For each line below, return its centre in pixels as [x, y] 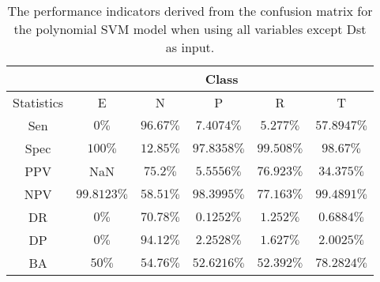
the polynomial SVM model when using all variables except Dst [190, 29]
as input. [190, 47]
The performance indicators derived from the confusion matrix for [190, 11]
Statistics [38, 102]
